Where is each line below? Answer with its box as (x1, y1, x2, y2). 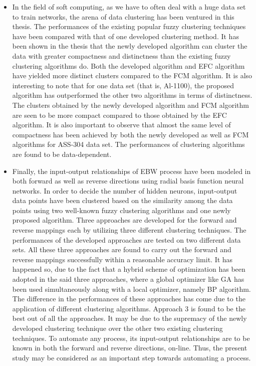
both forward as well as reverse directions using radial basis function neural (12, 175, 244, 186)
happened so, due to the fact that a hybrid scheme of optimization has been (12, 264, 245, 274)
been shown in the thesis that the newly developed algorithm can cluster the (12, 41, 247, 51)
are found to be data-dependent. (12, 148, 112, 159)
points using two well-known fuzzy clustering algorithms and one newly (12, 205, 231, 215)
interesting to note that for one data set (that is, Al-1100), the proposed (12, 80, 234, 90)
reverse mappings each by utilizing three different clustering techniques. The (12, 225, 246, 235)
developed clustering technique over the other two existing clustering (12, 323, 223, 333)
